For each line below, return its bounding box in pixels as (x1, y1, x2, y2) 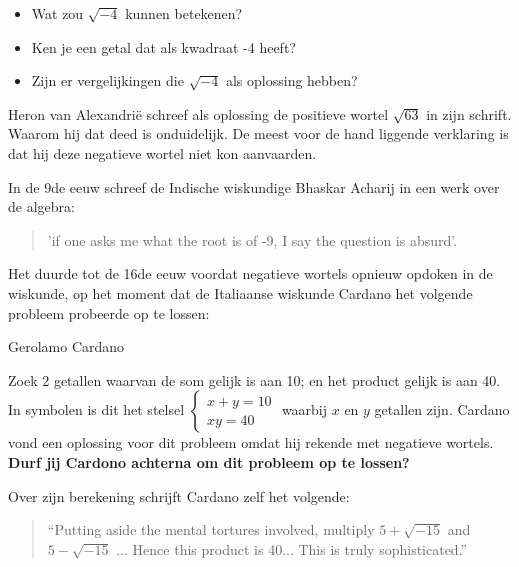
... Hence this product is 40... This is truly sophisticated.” (116, 538, 468, 559)
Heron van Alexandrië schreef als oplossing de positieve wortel (8, 103, 389, 124)
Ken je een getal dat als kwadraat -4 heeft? (31, 36, 296, 57)
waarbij (281, 399, 328, 420)
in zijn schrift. (426, 103, 512, 124)
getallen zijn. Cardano (374, 399, 510, 420)
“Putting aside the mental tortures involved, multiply (47, 519, 375, 540)
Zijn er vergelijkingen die (31, 70, 184, 91)
